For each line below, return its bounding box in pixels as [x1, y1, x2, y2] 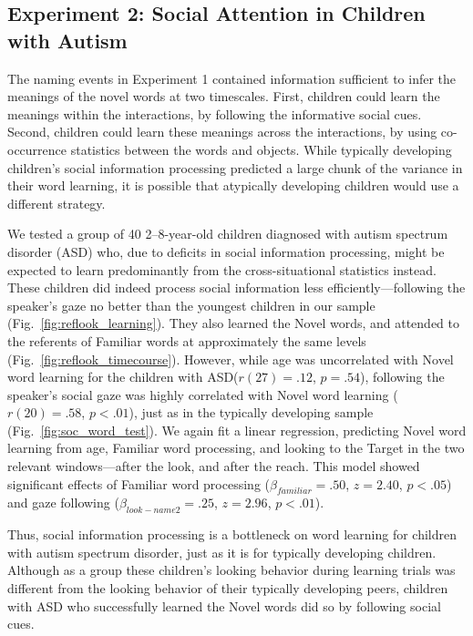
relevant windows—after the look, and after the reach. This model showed [7, 456, 420, 476]
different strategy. [7, 193, 106, 212]
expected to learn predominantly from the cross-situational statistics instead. [7, 260, 437, 279]
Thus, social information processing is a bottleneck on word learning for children [7, 525, 457, 544]
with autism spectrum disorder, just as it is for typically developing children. [7, 542, 437, 561]
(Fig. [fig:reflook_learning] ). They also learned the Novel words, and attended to [7, 313, 460, 333]
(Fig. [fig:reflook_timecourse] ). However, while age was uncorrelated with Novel [7, 349, 454, 368]
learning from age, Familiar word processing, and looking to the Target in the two [7, 438, 465, 457]
